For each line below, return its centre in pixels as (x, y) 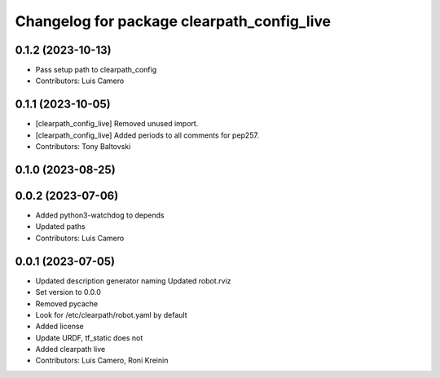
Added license (60, 327)
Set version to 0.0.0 (68, 292)
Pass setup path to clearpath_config (96, 70)
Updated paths (60, 226)
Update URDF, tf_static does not (89, 337)
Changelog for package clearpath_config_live (173, 21)
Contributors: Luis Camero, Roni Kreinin (102, 360)
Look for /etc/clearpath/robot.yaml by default (111, 314)
